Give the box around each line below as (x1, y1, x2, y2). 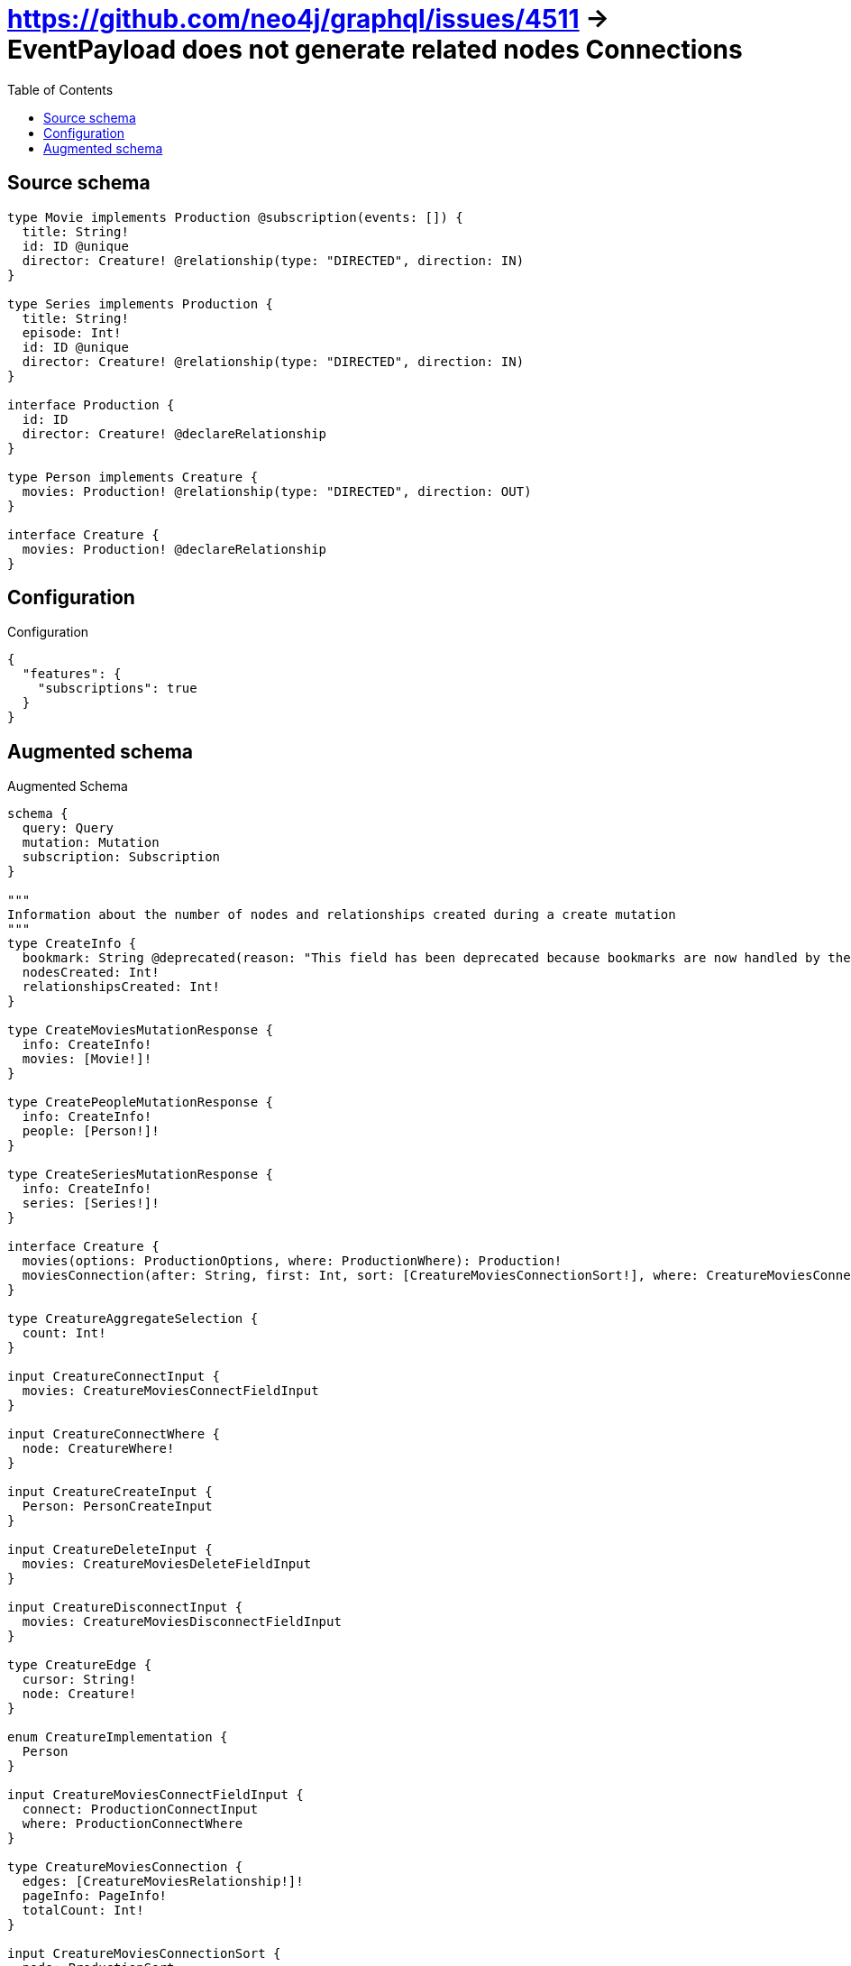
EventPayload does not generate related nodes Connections (7, 34, 743, 65)
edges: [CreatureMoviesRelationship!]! (22, 1874, 304, 1889)
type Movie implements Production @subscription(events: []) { (7, 209, 463, 225)
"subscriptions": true (37, 681, 197, 696)
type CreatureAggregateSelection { (7, 1311, 259, 1327)
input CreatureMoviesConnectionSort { (7, 1946, 281, 1961)
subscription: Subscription (22, 850, 221, 865)
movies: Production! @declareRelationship (22, 541, 327, 556)
